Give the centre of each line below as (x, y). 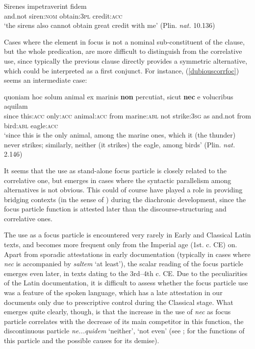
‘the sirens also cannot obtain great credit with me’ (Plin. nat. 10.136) (110, 25)
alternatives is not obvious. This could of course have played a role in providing (123, 190)
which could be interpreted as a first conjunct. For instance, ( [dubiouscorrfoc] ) (122, 70)
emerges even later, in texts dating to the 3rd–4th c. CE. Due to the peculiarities (126, 273)
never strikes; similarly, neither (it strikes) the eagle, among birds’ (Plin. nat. (120, 144)
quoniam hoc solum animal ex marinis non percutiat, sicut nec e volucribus (119, 96)
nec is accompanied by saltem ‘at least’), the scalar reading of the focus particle (124, 264)
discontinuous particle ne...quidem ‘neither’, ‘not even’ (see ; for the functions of (124, 331)
